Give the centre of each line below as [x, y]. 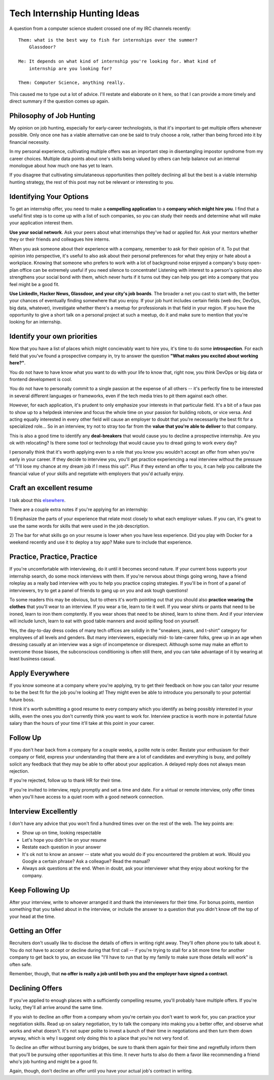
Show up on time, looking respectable [62, 833]
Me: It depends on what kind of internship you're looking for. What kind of [117, 61]
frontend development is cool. [41, 379]
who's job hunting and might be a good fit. [54, 1062]
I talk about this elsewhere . [38, 500]
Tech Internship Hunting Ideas [74, 13]
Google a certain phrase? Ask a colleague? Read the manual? [86, 862]
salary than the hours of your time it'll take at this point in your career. [82, 723]
